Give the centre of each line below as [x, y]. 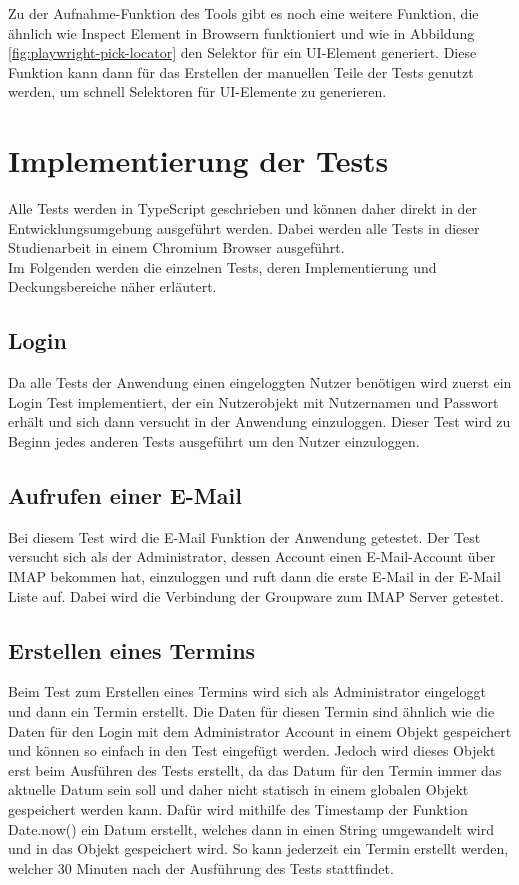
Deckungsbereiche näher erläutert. [112, 286]
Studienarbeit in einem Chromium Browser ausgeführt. [176, 247]
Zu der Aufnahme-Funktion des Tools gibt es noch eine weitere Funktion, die [243, 13]
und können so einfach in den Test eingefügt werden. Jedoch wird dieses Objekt [252, 750]
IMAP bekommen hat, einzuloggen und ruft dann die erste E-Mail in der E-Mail [254, 576]
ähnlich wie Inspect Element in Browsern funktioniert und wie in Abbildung [241, 32]
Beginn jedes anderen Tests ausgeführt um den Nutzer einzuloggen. [214, 441]
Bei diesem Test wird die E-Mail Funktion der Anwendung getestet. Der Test [244, 536]
